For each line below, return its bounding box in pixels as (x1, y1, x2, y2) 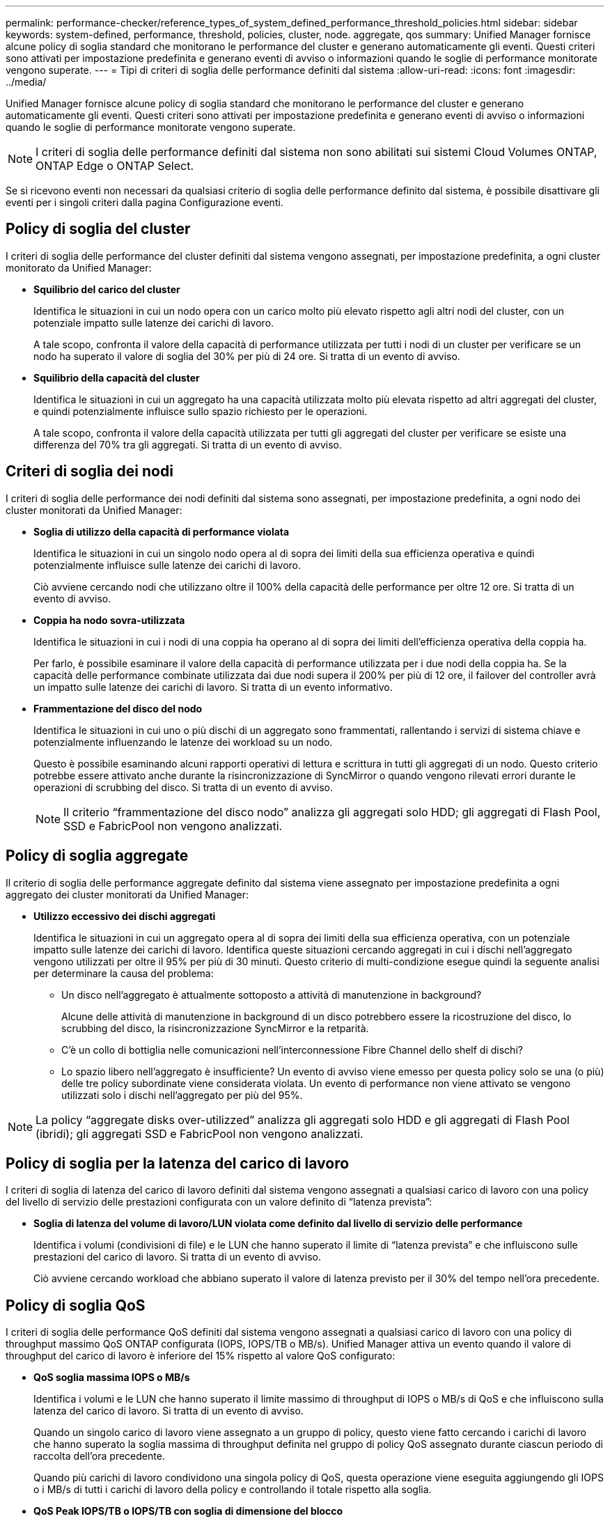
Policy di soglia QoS (6, 1296, 146, 1314)
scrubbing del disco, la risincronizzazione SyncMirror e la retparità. (61, 1022, 369, 1034)
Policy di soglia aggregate (6, 847, 189, 865)
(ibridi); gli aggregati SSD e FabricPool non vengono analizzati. (36, 1126, 363, 1141)
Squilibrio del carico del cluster (33, 283, 180, 295)
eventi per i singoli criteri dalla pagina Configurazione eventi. (6, 196, 283, 208)
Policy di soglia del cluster (6, 220, 191, 238)
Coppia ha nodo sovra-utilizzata (33, 614, 185, 626)
